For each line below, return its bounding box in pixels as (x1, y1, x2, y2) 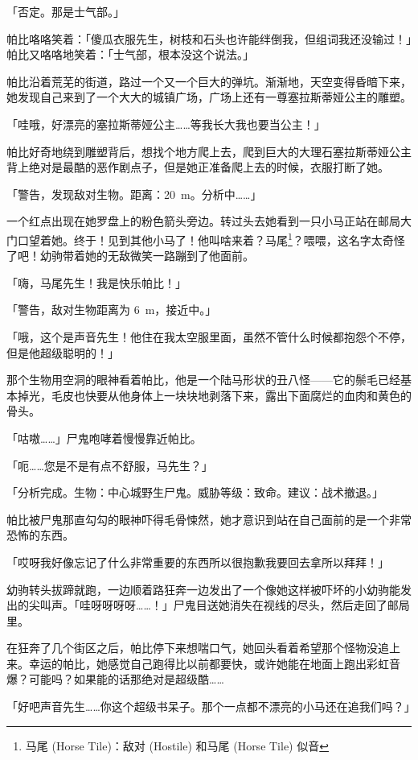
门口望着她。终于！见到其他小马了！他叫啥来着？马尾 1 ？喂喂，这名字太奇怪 (6, 229, 405, 248)
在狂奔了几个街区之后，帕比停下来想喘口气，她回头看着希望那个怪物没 (6, 639, 378, 656)
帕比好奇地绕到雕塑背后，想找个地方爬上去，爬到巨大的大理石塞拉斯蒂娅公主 (6, 142, 412, 159)
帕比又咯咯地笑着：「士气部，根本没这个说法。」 (6, 46, 254, 63)
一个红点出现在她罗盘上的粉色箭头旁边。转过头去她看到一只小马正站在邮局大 (6, 213, 412, 229)
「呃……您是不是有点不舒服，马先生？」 (6, 456, 213, 473)
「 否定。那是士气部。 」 (6, 3, 125, 19)
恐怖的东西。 (6, 527, 74, 543)
